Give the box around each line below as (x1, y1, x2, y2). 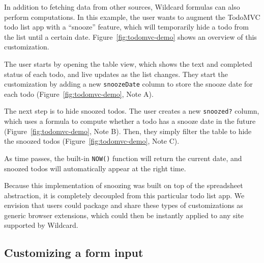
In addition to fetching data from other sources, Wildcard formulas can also (4, 2, 240, 12)
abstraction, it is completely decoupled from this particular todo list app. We (4, 190, 245, 200)
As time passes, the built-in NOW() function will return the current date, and (4, 152, 242, 163)
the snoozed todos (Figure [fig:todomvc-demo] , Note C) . (4, 136, 180, 146)
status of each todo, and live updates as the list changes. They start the (4, 68, 228, 79)
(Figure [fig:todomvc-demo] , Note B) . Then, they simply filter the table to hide (4, 125, 252, 136)
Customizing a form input (4, 245, 143, 260)
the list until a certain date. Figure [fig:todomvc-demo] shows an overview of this (4, 31, 257, 42)
